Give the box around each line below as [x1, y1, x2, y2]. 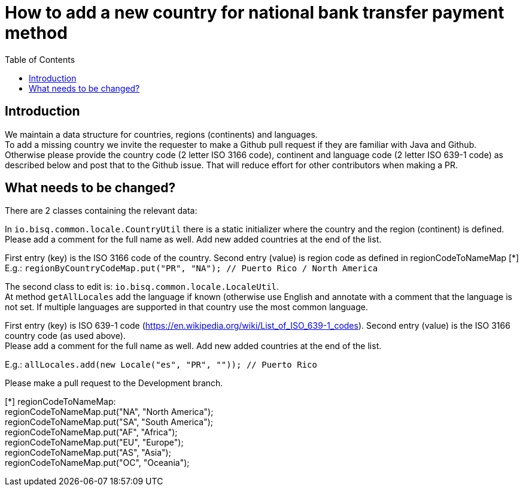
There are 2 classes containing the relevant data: [5, 205, 197, 216]
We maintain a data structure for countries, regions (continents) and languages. [5, 129, 318, 140]
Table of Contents [5, 54, 75, 65]
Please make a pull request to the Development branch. [5, 378, 223, 389]
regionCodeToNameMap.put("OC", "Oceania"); [5, 457, 190, 468]
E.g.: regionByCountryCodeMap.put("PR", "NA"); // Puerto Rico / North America [5, 263, 378, 274]
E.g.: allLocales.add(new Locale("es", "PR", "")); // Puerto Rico [5, 359, 317, 370]
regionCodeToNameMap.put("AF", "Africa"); [5, 427, 178, 438]
